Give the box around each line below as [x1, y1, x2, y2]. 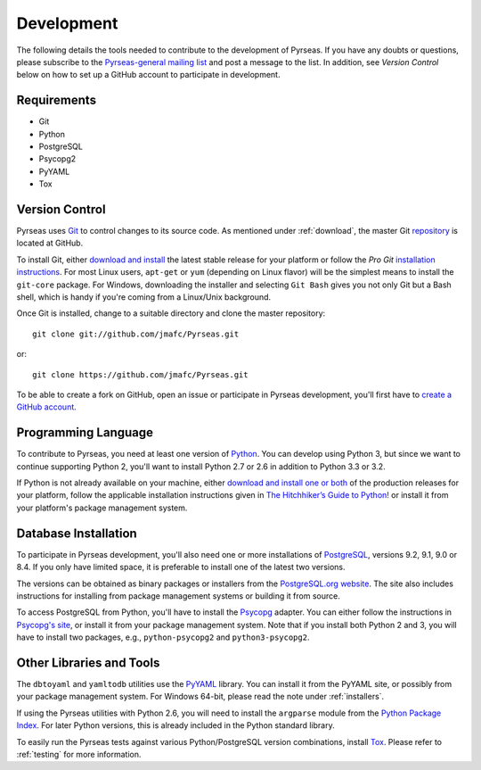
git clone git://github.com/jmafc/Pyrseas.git [32, 328, 240, 339]
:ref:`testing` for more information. [16, 749, 142, 759]
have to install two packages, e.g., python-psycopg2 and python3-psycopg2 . [16, 632, 310, 642]
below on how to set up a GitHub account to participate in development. [16, 70, 281, 80]
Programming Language [16, 425, 154, 441]
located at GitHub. [16, 237, 84, 249]
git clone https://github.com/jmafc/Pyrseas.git [32, 369, 249, 379]
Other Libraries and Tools [16, 655, 160, 670]
